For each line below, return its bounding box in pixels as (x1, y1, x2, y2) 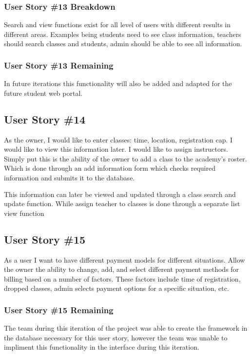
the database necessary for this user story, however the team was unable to (4, 332, 228, 342)
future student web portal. (4, 88, 83, 98)
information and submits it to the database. (4, 172, 135, 182)
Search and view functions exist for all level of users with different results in (4, 19, 231, 30)
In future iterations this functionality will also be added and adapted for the (4, 78, 232, 89)
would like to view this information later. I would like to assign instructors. (4, 144, 228, 154)
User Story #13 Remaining (4, 59, 114, 71)
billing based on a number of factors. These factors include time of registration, (4, 273, 241, 284)
